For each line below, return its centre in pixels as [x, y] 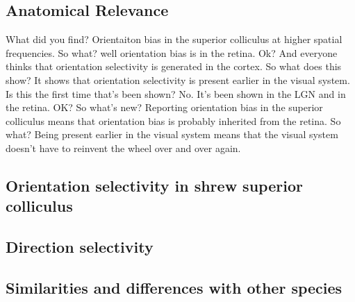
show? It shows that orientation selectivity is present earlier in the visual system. [178, 79]
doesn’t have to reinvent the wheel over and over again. [123, 148]
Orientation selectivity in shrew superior [154, 185]
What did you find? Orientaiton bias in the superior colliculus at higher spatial [174, 39]
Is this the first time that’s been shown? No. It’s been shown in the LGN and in [176, 93]
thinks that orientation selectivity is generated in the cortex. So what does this [174, 66]
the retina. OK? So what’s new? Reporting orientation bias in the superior [164, 107]
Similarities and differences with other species [174, 287]
